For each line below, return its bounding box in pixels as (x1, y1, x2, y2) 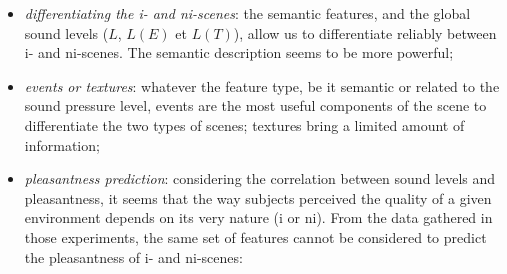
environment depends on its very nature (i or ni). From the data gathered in (24, 207, 493, 228)
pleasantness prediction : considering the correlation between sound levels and (24, 168, 496, 189)
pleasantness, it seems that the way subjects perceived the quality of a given (24, 187, 492, 208)
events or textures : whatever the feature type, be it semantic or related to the (24, 75, 500, 96)
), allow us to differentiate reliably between (233, 22, 497, 43)
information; (24, 134, 100, 155)
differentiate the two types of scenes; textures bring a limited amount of (24, 114, 465, 135)
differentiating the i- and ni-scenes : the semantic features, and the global (24, 3, 471, 23)
